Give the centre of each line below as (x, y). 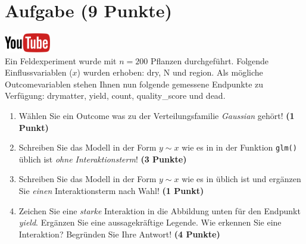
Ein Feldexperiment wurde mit (61, 60)
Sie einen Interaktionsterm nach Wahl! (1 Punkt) (111, 190)
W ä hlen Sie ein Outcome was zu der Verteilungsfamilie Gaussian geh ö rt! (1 (157, 115)
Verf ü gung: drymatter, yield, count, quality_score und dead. (115, 96)
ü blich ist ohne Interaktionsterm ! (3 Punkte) (103, 159)
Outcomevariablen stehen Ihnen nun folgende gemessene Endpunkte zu (134, 84)
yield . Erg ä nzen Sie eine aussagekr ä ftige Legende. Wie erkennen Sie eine (150, 222)
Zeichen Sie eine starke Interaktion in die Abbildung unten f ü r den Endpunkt (160, 210)
